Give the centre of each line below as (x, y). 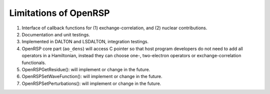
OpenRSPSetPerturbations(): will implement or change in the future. (91, 83)
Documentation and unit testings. (56, 34)
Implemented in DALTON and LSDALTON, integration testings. (85, 42)
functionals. (34, 63)
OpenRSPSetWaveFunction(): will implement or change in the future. (92, 77)
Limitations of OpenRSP (59, 13)
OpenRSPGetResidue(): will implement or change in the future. (86, 69)
